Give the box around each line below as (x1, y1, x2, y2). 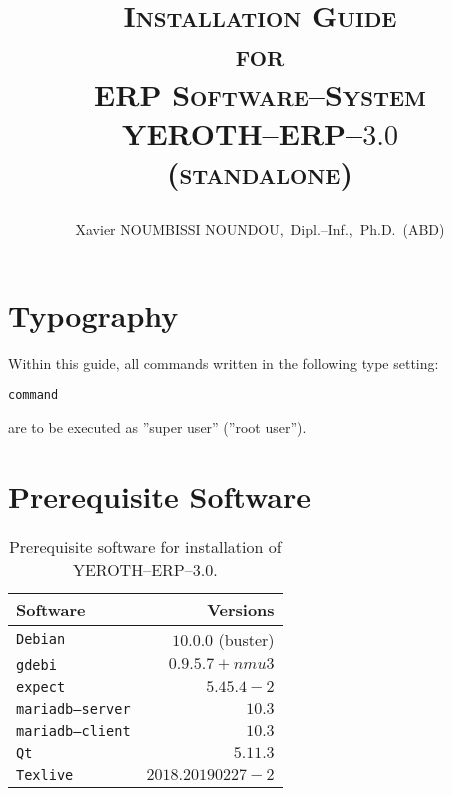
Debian (16, 631, 66, 648)
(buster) (218, 627, 275, 651)
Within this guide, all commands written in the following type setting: (8, 352, 439, 373)
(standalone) (167, 151, 353, 192)
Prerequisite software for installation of (8, 534, 282, 558)
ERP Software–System (94, 73, 426, 114)
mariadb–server (16, 700, 131, 717)
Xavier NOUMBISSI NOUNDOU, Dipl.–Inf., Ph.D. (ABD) (75, 219, 445, 240)
